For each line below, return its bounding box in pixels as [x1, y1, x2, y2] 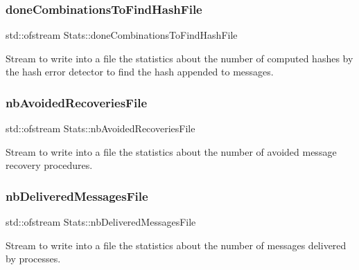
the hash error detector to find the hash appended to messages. [6, 64, 274, 79]
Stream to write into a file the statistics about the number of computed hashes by [6, 51, 353, 65]
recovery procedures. [6, 158, 93, 172]
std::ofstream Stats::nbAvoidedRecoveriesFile [6, 121, 195, 136]
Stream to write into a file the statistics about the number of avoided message [6, 144, 337, 159]
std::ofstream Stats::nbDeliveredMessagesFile [6, 215, 196, 229]
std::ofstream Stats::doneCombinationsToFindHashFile [6, 28, 238, 42]
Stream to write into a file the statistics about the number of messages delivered [6, 237, 347, 252]
